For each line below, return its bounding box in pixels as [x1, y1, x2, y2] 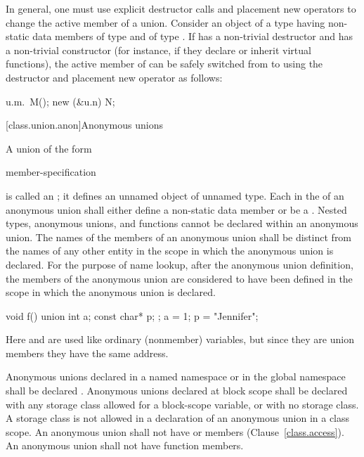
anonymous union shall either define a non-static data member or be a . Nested [6, 202, 347, 217]
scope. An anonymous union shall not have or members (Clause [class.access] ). [6, 424, 344, 439]
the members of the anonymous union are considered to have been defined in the [6, 271, 353, 285]
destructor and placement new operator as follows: [6, 70, 223, 84]
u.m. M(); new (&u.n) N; [6, 94, 115, 108]
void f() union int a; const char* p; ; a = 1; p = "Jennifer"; [6, 308, 259, 323]
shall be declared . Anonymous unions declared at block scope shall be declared [6, 383, 348, 398]
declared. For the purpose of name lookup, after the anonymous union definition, [6, 257, 353, 271]
